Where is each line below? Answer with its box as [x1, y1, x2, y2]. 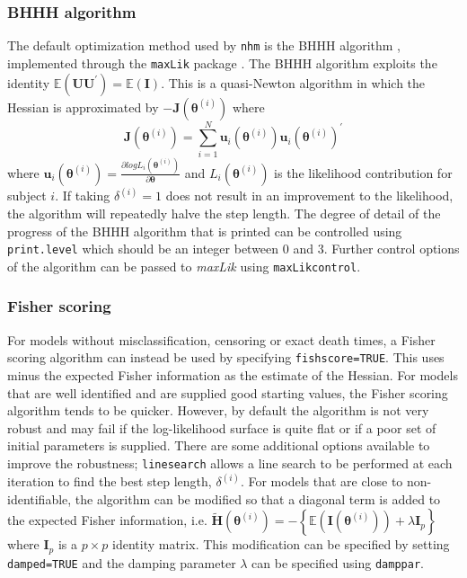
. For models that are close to [240, 472, 403, 491]
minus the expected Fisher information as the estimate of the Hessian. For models [7, 365, 458, 384]
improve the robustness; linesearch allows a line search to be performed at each [7, 453, 453, 472]
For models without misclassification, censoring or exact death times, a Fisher [7, 330, 436, 349]
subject [7, 186, 47, 205]
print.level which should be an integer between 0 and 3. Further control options [7, 239, 460, 258]
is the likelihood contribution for [274, 163, 453, 182]
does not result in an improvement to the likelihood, [165, 186, 454, 205]
